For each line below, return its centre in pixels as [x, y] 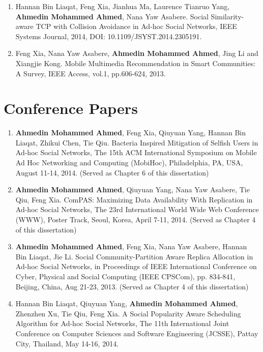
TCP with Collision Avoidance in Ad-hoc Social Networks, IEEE [136, 26]
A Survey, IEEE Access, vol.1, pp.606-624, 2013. [91, 73]
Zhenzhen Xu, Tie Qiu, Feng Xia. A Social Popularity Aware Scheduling [128, 313]
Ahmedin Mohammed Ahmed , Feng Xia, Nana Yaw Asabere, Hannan [131, 246]
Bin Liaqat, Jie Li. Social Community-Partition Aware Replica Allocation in [134, 256]
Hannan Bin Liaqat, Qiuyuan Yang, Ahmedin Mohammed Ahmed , [127, 303]
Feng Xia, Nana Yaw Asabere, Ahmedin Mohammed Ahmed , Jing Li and [137, 53]
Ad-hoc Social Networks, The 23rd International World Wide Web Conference [137, 209]
